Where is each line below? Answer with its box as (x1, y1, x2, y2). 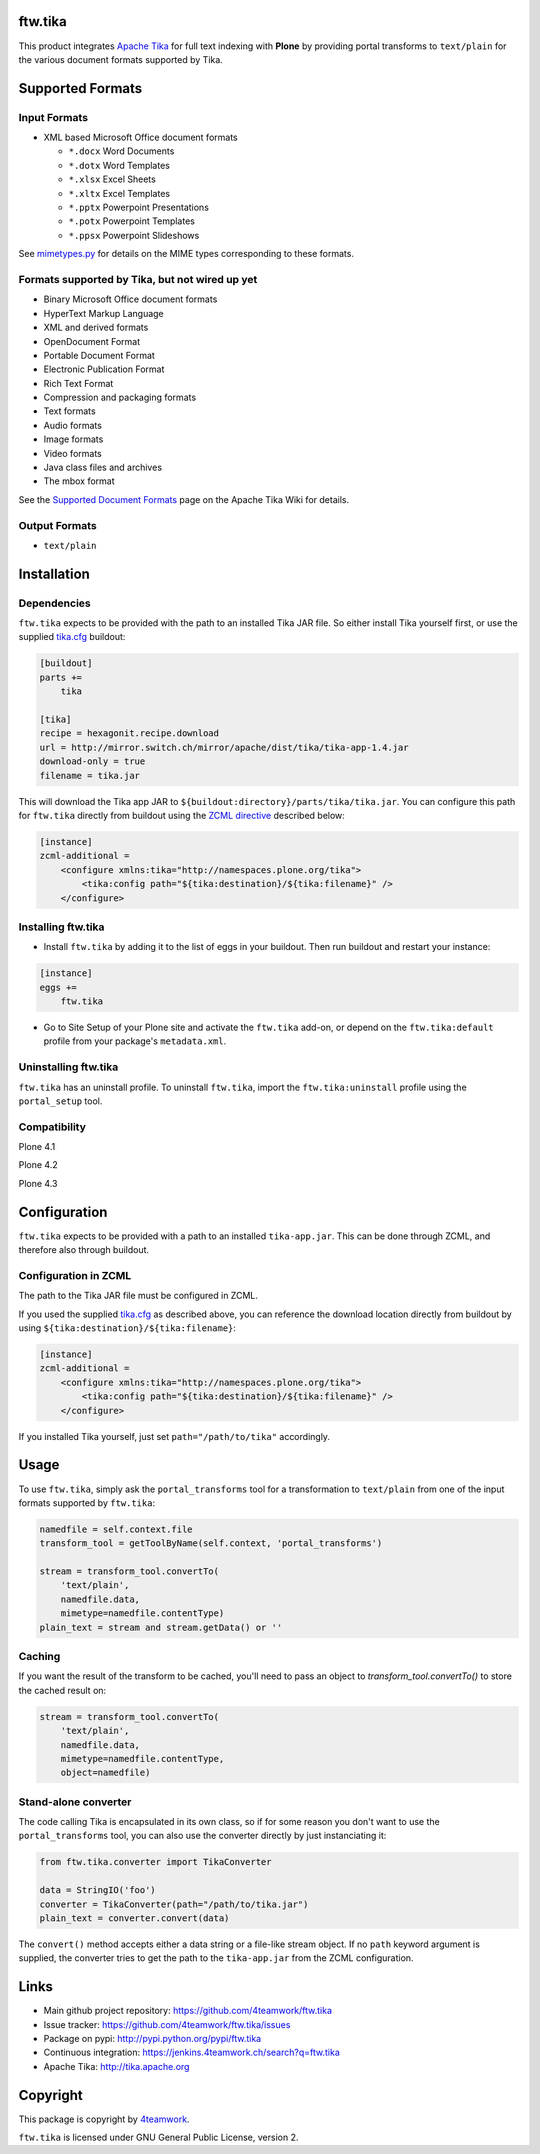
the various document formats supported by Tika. (18, 53, 224, 65)
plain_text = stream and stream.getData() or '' (39, 1621, 283, 1633)
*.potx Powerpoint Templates (68, 215, 195, 227)
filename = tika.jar (39, 770, 140, 781)
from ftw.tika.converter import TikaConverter (39, 1856, 272, 1868)
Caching (18, 1649, 61, 1663)
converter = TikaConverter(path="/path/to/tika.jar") (39, 1898, 309, 1910)
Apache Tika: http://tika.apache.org (43, 2060, 190, 2072)
